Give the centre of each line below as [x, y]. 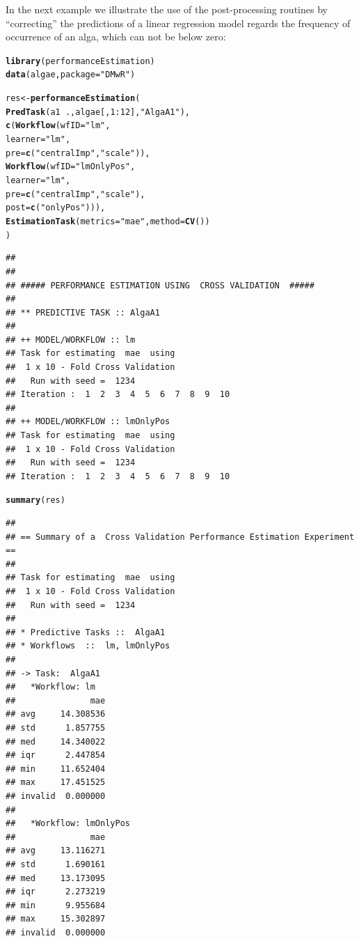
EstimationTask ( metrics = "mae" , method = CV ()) [108, 221]
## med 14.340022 [56, 741]
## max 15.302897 [56, 919]
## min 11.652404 [56, 769]
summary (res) [35, 500]
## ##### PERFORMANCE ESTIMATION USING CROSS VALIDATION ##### [160, 285]
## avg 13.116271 [56, 851]
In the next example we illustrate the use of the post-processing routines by [167, 9]
